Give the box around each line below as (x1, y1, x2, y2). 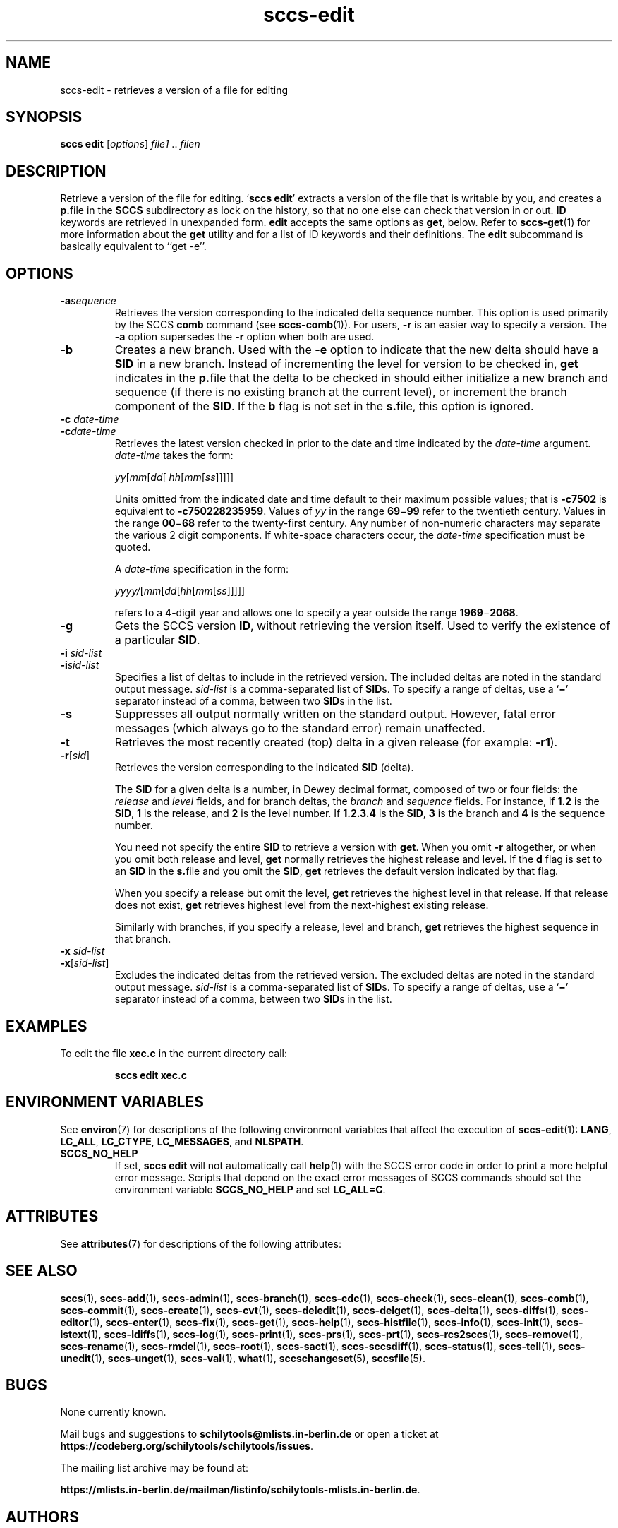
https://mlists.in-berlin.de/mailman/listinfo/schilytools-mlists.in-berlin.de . (60, 1484, 420, 1496)
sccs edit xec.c (114, 1068, 188, 1081)
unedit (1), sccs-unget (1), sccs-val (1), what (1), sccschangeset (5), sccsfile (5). (60, 1351, 425, 1364)
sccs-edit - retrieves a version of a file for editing (60, 83, 289, 96)
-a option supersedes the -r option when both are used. (114, 330, 375, 343)
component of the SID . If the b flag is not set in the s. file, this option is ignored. (114, 399, 534, 414)
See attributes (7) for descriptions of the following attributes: (60, 1237, 341, 1250)
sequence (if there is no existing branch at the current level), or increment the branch (114, 385, 567, 400)
